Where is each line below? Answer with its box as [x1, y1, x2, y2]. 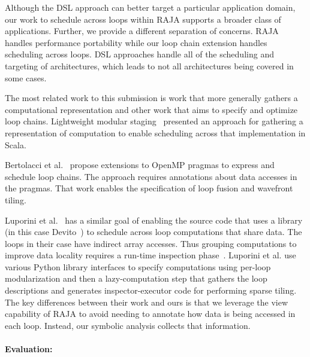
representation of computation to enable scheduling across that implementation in [5, 126, 306, 139]
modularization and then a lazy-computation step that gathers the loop [5, 272, 267, 285]
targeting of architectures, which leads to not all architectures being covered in [5, 59, 294, 72]
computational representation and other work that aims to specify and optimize [5, 103, 298, 115]
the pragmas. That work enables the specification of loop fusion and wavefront [5, 182, 293, 194]
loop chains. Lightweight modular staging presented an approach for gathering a [5, 115, 303, 127]
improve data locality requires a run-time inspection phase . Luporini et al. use [5, 249, 296, 261]
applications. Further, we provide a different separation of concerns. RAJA [5, 25, 279, 37]
